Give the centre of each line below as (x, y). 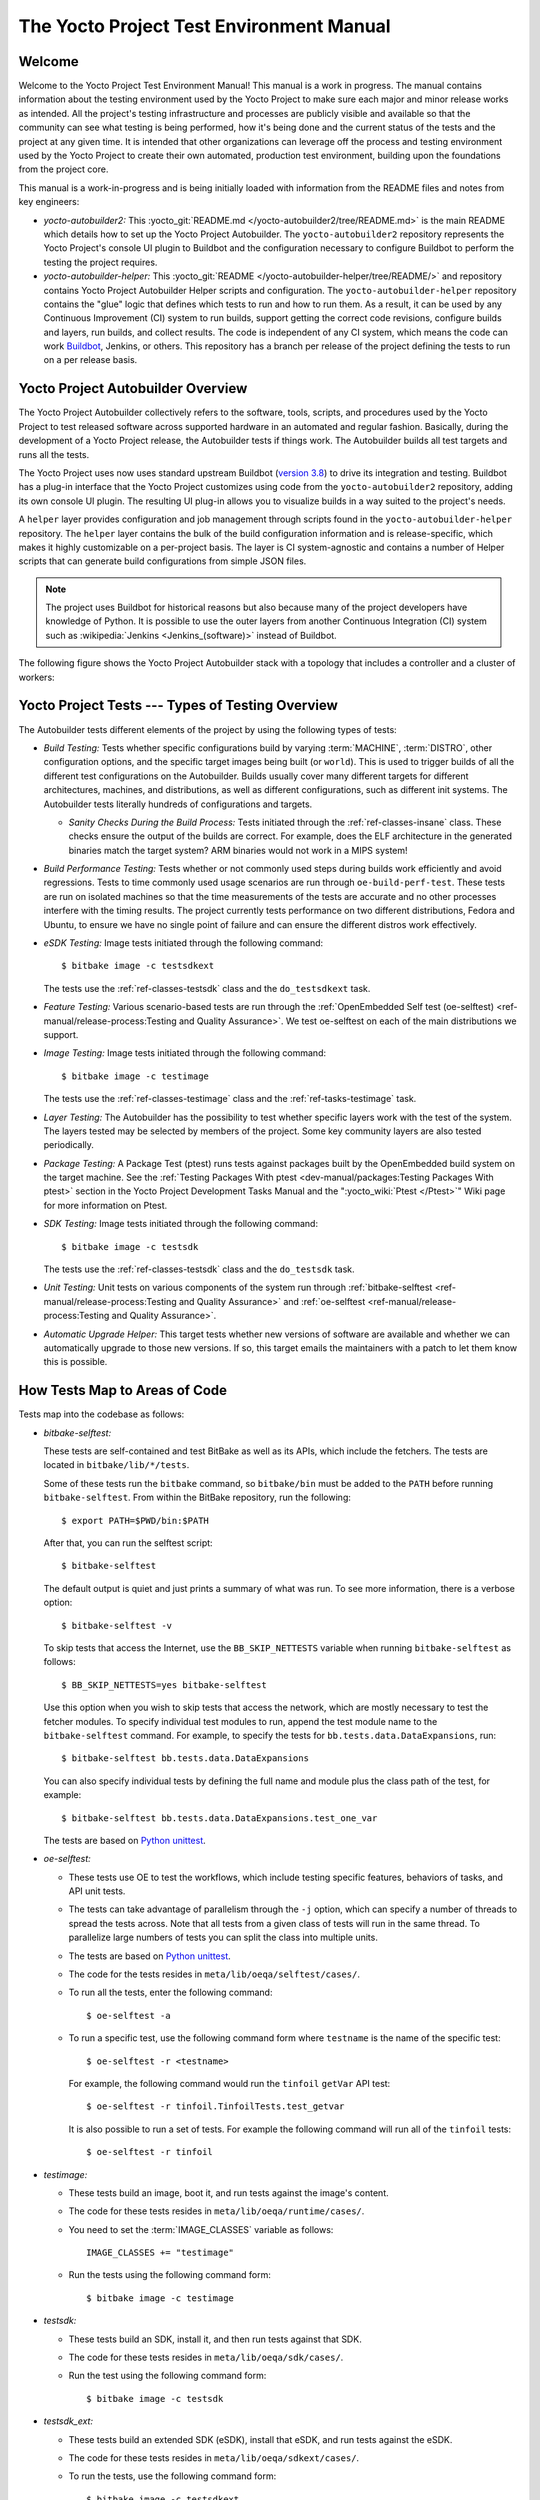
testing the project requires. (100, 262)
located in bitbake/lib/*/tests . (116, 1465)
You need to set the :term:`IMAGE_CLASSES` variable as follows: (201, 2229)
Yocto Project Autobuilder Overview (133, 388)
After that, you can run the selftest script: (128, 1543)
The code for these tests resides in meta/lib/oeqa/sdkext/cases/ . (214, 2458)
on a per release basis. (90, 360)
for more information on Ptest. (105, 1205)
